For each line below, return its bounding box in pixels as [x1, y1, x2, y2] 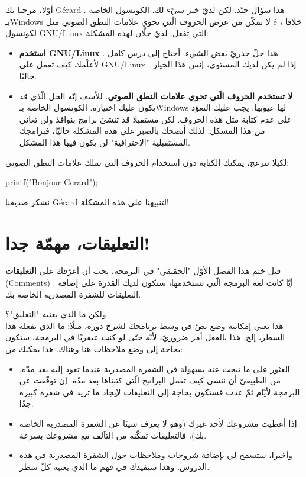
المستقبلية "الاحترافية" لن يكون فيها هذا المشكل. [19, 136, 190, 148]
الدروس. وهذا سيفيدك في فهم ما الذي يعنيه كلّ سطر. [19, 460, 210, 472]
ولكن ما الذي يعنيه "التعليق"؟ [5, 308, 106, 320]
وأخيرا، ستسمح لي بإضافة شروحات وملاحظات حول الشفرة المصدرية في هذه [19, 449, 292, 461]
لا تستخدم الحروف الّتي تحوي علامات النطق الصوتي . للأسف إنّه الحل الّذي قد [19, 89, 293, 102]
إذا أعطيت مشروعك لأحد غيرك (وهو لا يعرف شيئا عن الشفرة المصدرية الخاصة [19, 417, 297, 429]
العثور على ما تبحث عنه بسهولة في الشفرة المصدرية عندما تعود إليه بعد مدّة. [19, 362, 290, 375]
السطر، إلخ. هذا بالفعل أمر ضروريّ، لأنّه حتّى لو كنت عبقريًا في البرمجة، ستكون [5, 331, 285, 343]
